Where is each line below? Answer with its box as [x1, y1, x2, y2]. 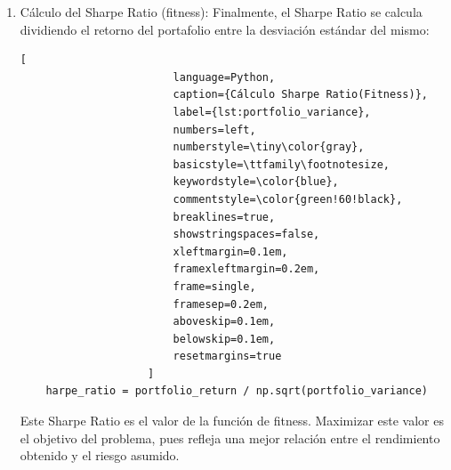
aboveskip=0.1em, [173, 315, 276, 328]
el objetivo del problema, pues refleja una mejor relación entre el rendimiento [20, 428, 440, 447]
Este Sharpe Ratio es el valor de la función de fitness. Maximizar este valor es [20, 411, 444, 430]
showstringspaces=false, [173, 228, 320, 241]
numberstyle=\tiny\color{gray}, [173, 141, 365, 154]
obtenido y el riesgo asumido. [20, 446, 180, 465]
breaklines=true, [173, 210, 276, 223]
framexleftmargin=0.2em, [173, 263, 320, 276]
